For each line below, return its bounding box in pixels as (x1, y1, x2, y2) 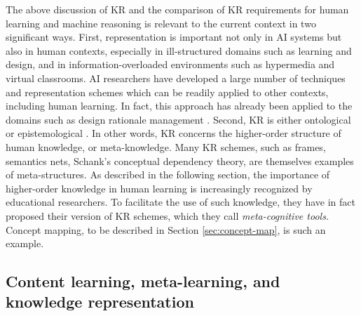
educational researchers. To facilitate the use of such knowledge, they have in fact (6, 195, 355, 209)
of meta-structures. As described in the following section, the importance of (6, 167, 330, 182)
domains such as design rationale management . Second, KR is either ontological (6, 112, 351, 126)
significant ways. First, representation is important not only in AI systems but (6, 29, 342, 44)
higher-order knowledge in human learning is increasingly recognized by (6, 180, 313, 195)
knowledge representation (6, 291, 194, 312)
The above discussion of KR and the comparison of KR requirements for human (6, 2, 349, 16)
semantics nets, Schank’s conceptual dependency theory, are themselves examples (6, 153, 354, 168)
